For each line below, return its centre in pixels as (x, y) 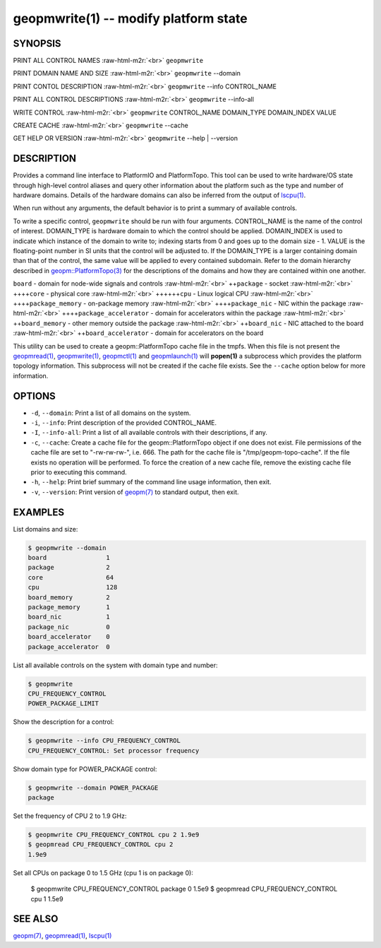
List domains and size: (46, 529)
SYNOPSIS (37, 43)
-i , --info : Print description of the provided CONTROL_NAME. (123, 423)
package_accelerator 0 (69, 646)
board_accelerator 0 (69, 637)
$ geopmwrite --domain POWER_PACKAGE (93, 788)
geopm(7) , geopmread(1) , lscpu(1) (62, 936)
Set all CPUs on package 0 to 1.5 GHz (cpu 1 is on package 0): (103, 872)
